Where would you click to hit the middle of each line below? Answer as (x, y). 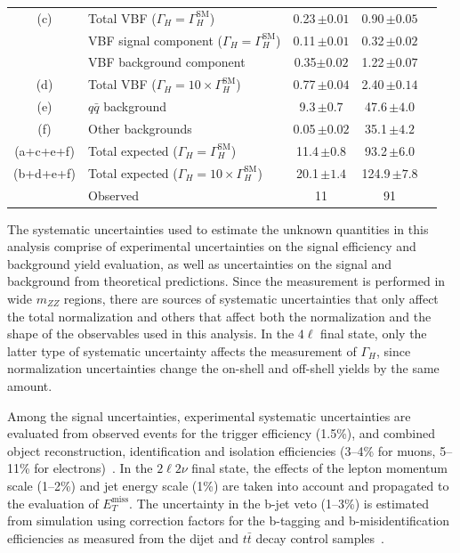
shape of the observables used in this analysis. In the (151, 333)
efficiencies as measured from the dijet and (123, 537)
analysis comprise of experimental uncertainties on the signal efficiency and (212, 246)
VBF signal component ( (155, 40)
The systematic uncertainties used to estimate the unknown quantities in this (218, 228)
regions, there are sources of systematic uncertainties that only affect (251, 298)
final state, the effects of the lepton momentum (319, 468)
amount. (30, 385)
